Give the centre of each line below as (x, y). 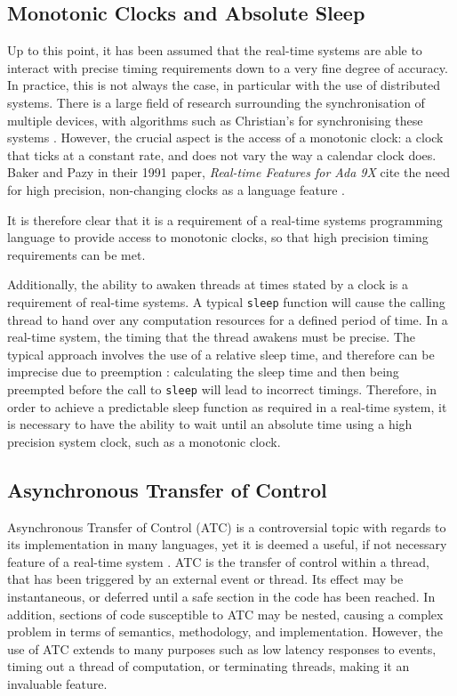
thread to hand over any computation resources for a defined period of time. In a (228, 319)
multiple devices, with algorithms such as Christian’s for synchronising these (215, 120)
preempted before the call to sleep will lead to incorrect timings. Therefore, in (222, 388)
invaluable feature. (57, 683)
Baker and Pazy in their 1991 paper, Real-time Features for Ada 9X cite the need (229, 172)
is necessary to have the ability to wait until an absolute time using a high (210, 424)
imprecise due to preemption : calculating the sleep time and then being (203, 372)
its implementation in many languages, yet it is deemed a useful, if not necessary (227, 544)
